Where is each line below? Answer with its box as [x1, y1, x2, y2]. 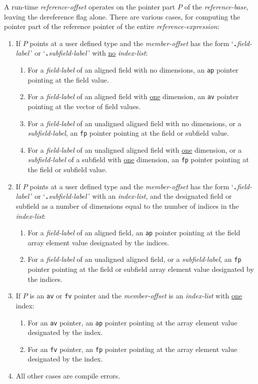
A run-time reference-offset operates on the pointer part [4, 2, 175, 12]
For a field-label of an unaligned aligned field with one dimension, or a [27, 144, 242, 155]
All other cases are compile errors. [15, 370, 120, 381]
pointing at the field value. [27, 74, 109, 85]
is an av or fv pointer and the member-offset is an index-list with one [29, 290, 242, 301]
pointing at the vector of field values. [27, 101, 141, 111]
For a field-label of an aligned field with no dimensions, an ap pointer [27, 65, 238, 75]
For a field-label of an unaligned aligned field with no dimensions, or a [27, 118, 241, 128]
